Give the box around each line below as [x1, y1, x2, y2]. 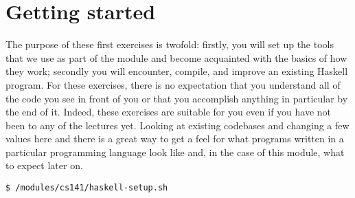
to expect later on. [5, 158, 83, 173]
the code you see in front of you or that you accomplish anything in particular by [5, 91, 348, 105]
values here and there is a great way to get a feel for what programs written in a [5, 131, 344, 146]
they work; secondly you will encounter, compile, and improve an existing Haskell [5, 64, 348, 78]
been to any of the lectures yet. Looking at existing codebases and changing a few [5, 118, 350, 132]
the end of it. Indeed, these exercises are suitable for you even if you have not [5, 104, 332, 119]
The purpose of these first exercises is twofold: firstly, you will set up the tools [5, 37, 334, 52]
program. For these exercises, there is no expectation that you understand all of [5, 77, 341, 91]
